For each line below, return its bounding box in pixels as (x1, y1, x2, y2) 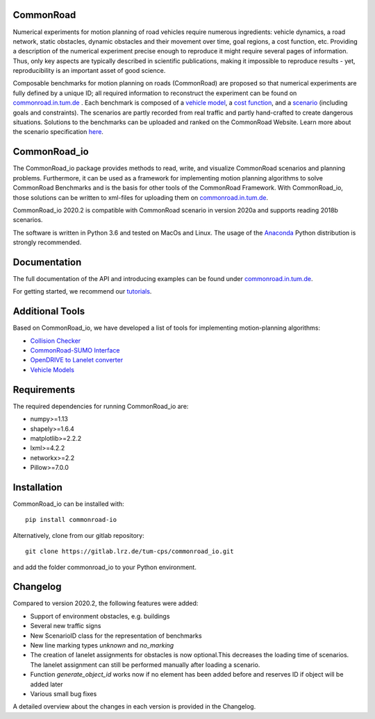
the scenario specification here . (12, 128, 104, 136)
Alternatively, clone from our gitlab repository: (12, 531, 145, 539)
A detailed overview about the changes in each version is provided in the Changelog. (12, 702, 256, 711)
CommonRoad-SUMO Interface (30, 346, 120, 355)
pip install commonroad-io (25, 516, 117, 524)
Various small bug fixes (30, 689, 97, 697)
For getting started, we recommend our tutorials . (12, 287, 152, 296)
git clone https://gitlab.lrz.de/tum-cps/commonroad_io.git (25, 548, 234, 555)
